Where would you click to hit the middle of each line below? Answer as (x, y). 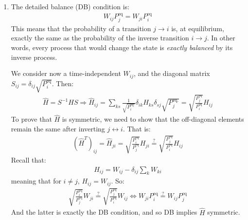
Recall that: (28, 159)
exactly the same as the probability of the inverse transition (100, 38)
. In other (221, 38)
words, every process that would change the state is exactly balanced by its (122, 47)
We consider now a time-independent (66, 73)
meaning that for (36, 181)
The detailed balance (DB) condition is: (70, 6)
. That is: (137, 128)
